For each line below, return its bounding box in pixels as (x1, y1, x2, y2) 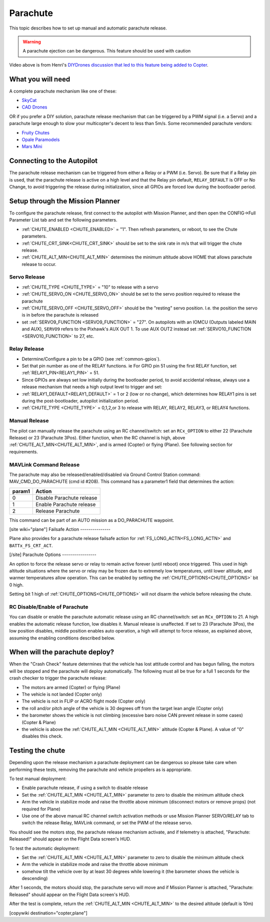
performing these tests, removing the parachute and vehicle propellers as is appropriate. (9, 766, 192, 772)
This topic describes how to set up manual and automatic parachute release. (9, 25, 167, 31)
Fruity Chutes (21, 129, 50, 135)
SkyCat (21, 97, 37, 103)
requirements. (9, 448, 38, 454)
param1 (12, 487, 30, 494)
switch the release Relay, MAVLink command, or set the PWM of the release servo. (21, 820, 192, 826)
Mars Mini (21, 143, 42, 149)
